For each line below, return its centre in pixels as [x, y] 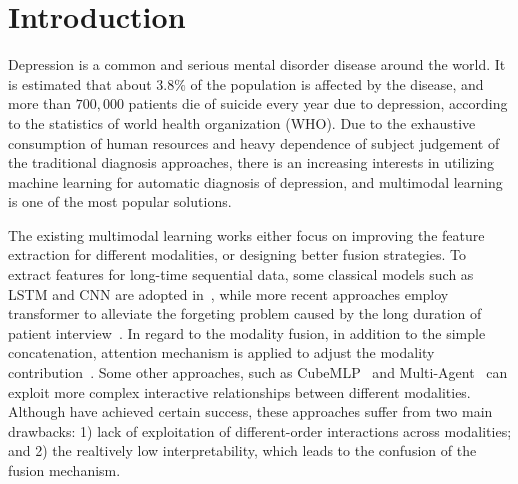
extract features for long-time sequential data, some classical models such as [241, 274]
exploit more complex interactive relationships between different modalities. [239, 391]
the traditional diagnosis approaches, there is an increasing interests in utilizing [251, 162]
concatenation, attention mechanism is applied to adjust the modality [221, 352]
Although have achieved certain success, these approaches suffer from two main [250, 411]
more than [40, 103]
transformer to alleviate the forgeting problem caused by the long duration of [245, 313]
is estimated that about [80, 83]
